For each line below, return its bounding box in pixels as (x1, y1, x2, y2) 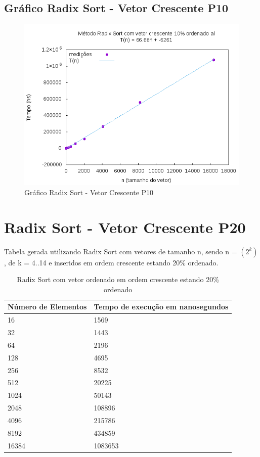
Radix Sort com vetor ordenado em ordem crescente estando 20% (17, 274, 219, 285)
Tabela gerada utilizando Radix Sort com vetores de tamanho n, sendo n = (4, 246, 237, 256)
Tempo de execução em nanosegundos (94, 301, 229, 312)
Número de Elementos (8, 301, 87, 312)
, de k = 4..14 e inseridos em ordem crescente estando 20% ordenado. (4, 257, 219, 267)
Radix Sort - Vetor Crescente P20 (4, 216, 246, 237)
